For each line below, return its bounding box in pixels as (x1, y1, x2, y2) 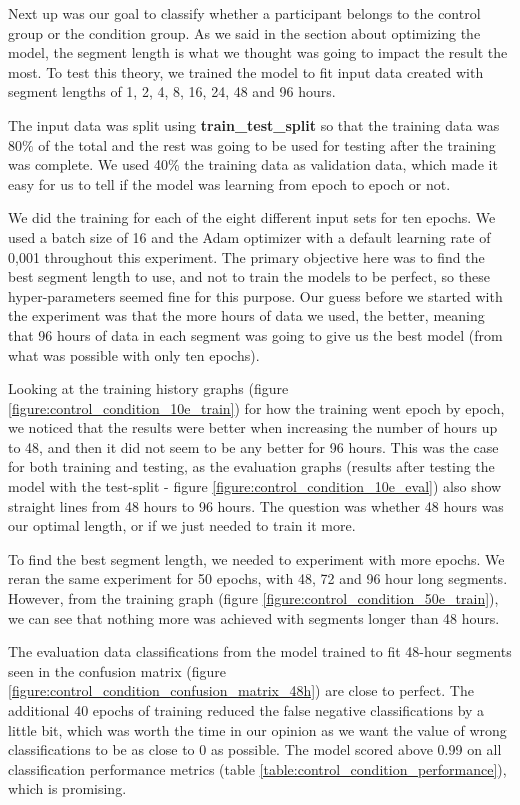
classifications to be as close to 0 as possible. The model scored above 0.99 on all (8, 739, 502, 760)
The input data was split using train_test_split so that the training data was (8, 114, 500, 135)
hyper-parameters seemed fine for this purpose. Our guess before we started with (8, 285, 503, 306)
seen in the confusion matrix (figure (8, 660, 227, 681)
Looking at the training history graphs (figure (8, 378, 289, 399)
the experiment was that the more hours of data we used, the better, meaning (8, 305, 485, 326)
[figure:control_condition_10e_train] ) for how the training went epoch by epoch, (8, 397, 505, 418)
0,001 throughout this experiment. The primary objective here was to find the (8, 246, 485, 267)
